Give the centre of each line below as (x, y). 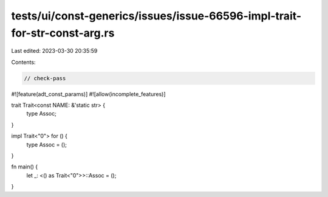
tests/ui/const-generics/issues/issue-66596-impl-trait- (156, 16)
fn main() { (25, 167)
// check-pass (45, 78)
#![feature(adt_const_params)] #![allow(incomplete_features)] (89, 94)
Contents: (23, 62)
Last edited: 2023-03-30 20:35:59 (54, 51)
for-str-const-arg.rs (63, 33)
